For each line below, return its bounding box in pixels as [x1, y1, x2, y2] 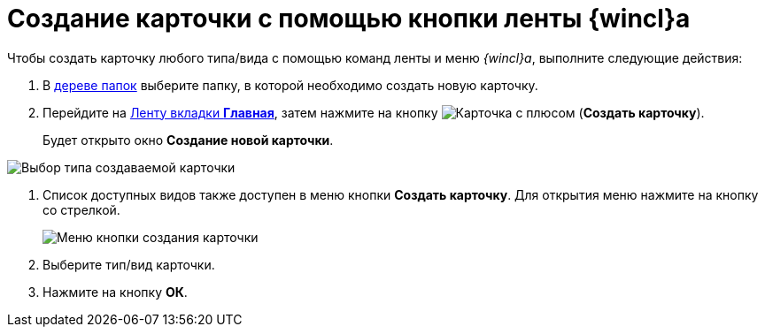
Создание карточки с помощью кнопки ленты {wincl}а [7, 4, 691, 34]
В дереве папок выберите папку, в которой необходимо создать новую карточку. [42, 77, 538, 93]
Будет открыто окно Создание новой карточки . [42, 132, 334, 148]
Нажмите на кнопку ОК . [42, 284, 188, 300]
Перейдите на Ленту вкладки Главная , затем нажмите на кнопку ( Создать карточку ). [42, 104, 705, 120]
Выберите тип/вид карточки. [42, 256, 215, 272]
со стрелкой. [42, 201, 120, 217]
